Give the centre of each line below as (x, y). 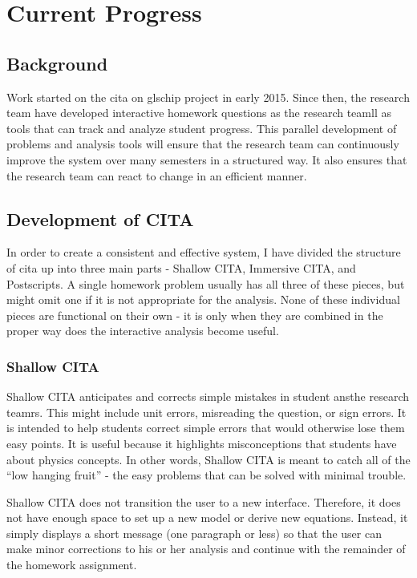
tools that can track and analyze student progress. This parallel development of (202, 128)
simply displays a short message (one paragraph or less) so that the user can (194, 533)
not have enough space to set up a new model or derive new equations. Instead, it (207, 517)
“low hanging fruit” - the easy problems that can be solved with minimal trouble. (206, 475)
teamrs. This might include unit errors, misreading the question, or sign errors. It (206, 412)
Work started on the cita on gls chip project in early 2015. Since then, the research (208, 97)
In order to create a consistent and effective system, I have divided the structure (204, 252)
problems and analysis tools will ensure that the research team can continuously (203, 144)
